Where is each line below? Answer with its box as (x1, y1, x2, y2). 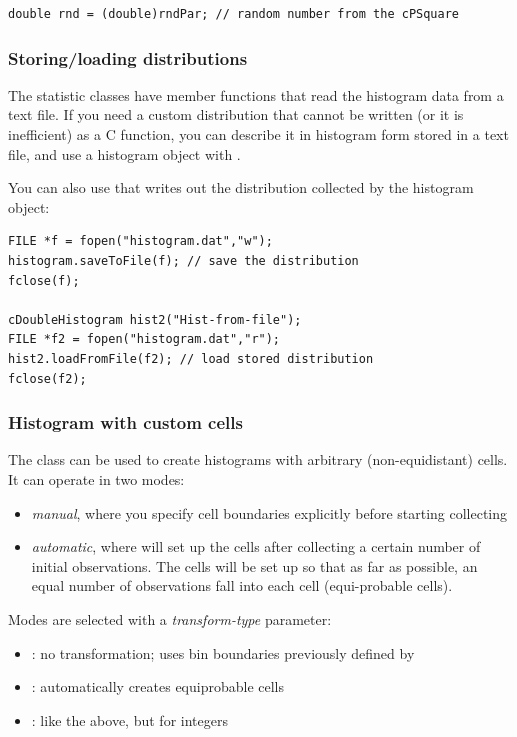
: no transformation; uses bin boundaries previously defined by (31, 642, 415, 663)
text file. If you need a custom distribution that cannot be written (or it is (8, 104, 464, 125)
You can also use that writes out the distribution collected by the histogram (8, 177, 474, 198)
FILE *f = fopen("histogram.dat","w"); (8, 234, 273, 249)
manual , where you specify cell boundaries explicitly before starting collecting (31, 502, 508, 523)
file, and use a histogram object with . (8, 143, 241, 164)
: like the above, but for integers (31, 709, 228, 730)
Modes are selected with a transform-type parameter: (8, 608, 332, 629)
